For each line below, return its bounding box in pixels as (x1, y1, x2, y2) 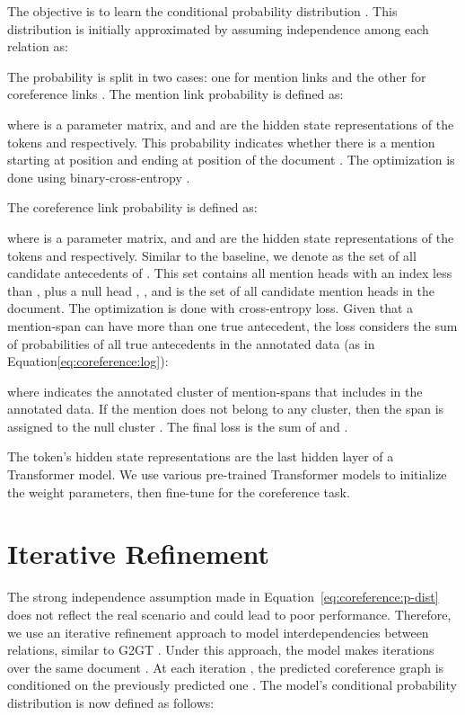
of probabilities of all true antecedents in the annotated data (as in (7, 334, 375, 353)
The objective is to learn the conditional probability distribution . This (7, 2, 398, 20)
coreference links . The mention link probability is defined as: (7, 85, 344, 103)
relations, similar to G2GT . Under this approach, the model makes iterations (7, 640, 434, 659)
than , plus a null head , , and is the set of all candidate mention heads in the (7, 281, 434, 299)
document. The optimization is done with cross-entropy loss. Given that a (7, 299, 414, 317)
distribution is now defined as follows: (7, 693, 215, 711)
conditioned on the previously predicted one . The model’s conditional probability (7, 675, 457, 694)
